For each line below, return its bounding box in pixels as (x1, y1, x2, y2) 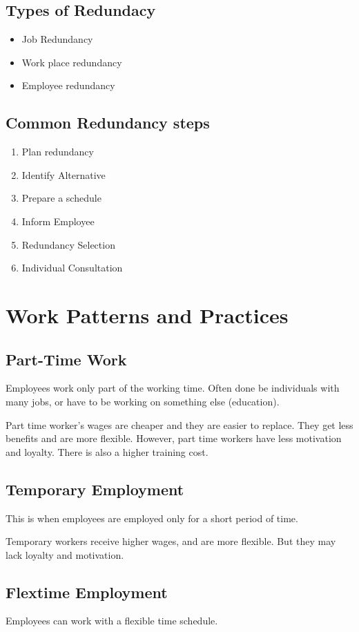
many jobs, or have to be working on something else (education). (6, 394, 280, 408)
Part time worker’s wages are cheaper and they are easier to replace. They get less (6, 417, 353, 432)
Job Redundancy (21, 32, 93, 46)
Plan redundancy (21, 144, 94, 159)
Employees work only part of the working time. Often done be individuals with (6, 381, 340, 395)
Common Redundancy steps (6, 112, 210, 133)
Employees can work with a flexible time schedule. (6, 613, 218, 628)
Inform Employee (21, 213, 95, 228)
